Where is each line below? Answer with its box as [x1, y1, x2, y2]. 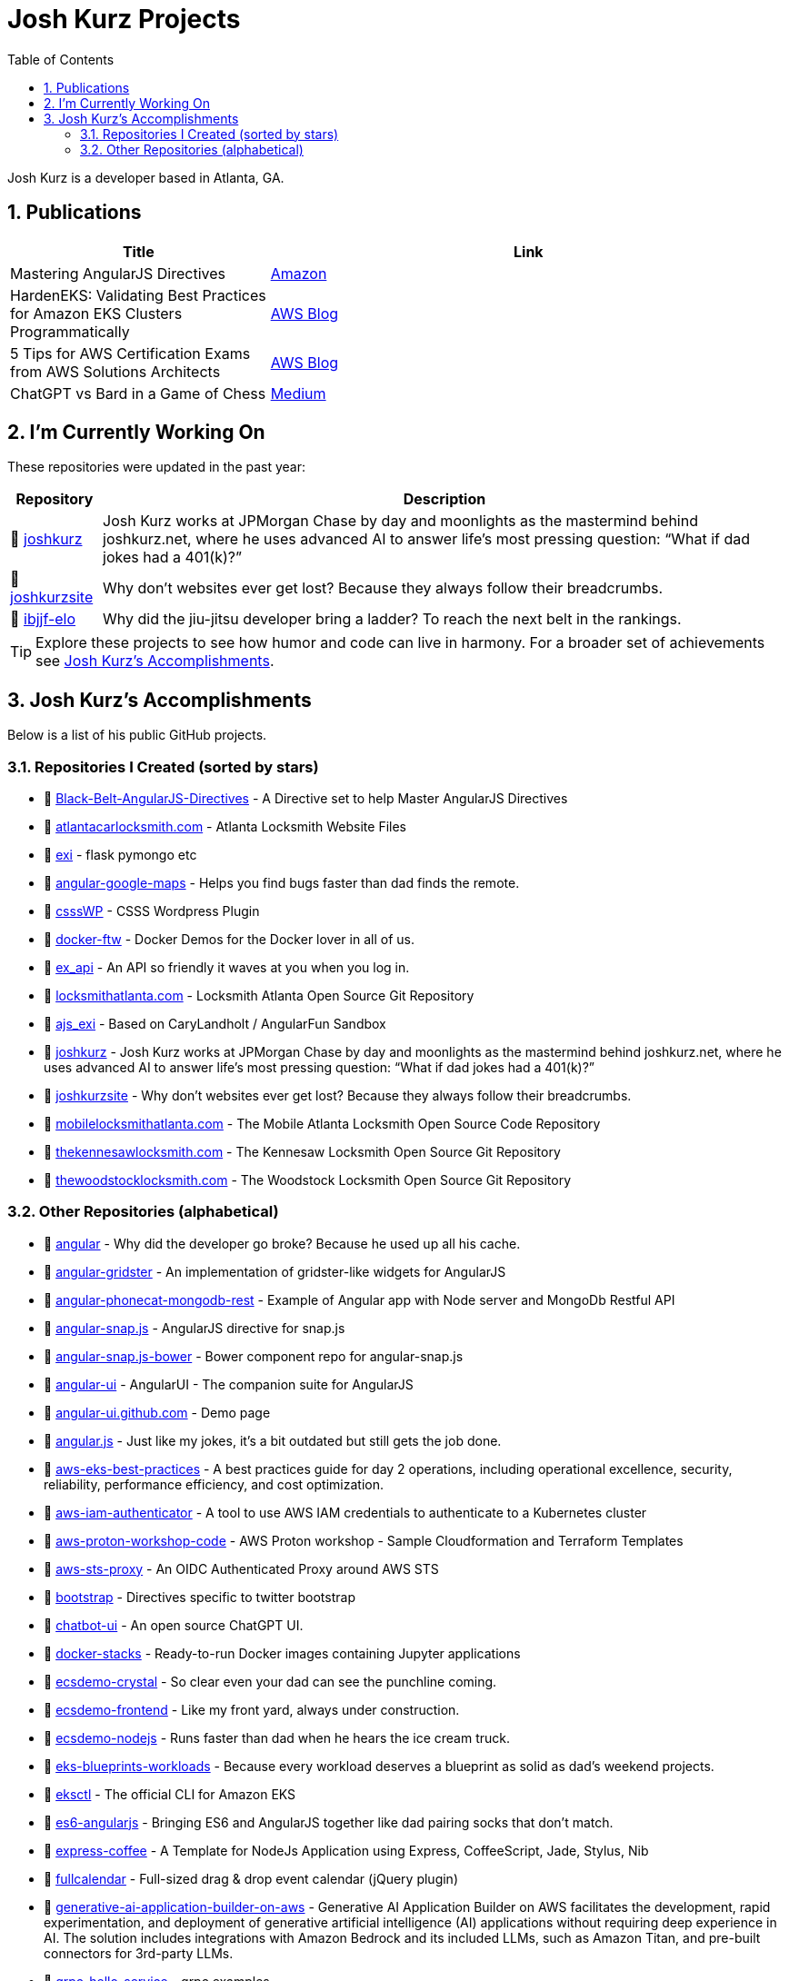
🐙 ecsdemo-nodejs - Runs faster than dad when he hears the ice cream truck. [44, 1729, 510, 1746]
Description [403, 490, 486, 509]
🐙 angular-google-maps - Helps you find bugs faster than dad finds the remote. [44, 875, 520, 891]
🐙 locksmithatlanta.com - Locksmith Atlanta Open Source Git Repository [44, 988, 474, 1004]
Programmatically [10, 322, 130, 341]
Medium [270, 383, 326, 403]
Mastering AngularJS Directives [10, 264, 225, 283]
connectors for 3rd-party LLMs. [44, 1945, 234, 1961]
